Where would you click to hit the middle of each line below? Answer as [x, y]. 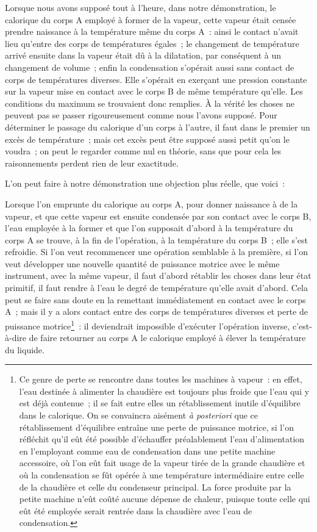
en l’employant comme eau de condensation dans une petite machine [147, 451]
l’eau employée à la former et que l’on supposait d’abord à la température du [149, 228]
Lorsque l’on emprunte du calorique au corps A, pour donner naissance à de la [151, 203]
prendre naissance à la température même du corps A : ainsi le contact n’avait [152, 31]
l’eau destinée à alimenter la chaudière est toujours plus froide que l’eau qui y [164, 391]
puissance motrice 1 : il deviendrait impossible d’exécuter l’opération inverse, [148, 325]
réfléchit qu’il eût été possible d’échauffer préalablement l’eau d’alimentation [162, 439]
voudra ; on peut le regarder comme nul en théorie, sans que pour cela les [143, 151]
